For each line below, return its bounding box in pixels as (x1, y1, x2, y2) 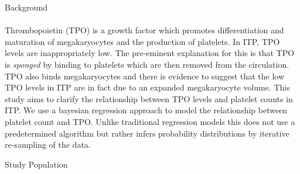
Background (5, 1, 47, 13)
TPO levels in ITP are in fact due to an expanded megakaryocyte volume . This (5, 81, 290, 93)
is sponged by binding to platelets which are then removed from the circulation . (5, 58, 289, 70)
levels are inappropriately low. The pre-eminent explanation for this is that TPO (5, 47, 295, 59)
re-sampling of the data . (5, 138, 91, 151)
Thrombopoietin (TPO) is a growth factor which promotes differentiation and (5, 24, 284, 36)
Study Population (5, 158, 68, 170)
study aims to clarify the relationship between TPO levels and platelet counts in (5, 92, 293, 105)
